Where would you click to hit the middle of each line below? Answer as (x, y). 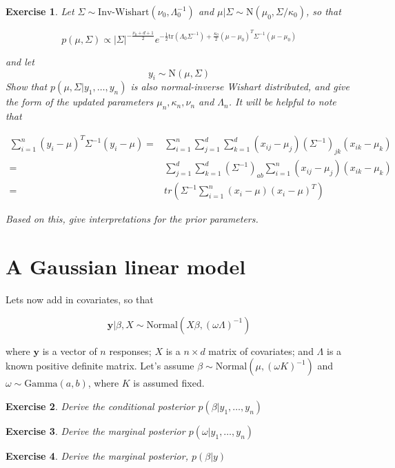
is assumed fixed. (169, 383)
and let (20, 62)
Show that (27, 87)
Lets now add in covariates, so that (80, 299)
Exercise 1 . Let (40, 11)
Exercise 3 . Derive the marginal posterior (95, 430)
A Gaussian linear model (126, 266)
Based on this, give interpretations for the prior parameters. (132, 219)
